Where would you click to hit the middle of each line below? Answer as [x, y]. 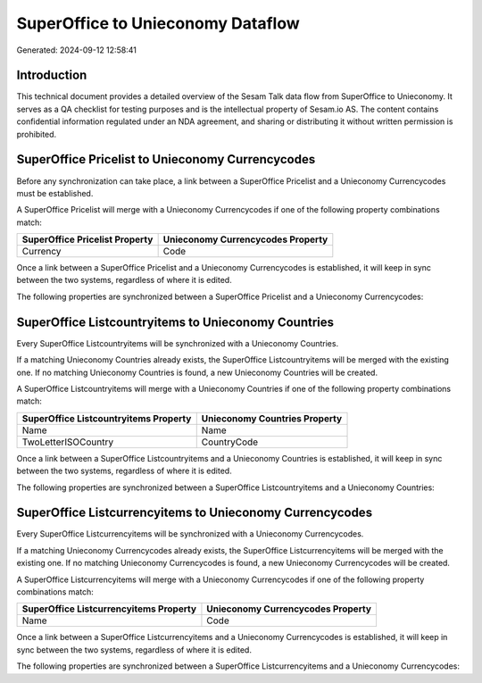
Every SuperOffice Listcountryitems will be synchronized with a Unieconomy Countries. [178, 343]
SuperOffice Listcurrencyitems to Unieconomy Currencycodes [195, 513]
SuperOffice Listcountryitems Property [107, 418]
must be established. [55, 193]
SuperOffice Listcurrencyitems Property [109, 609]
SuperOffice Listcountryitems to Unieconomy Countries [175, 322]
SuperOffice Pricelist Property [87, 239]
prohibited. [37, 134]
